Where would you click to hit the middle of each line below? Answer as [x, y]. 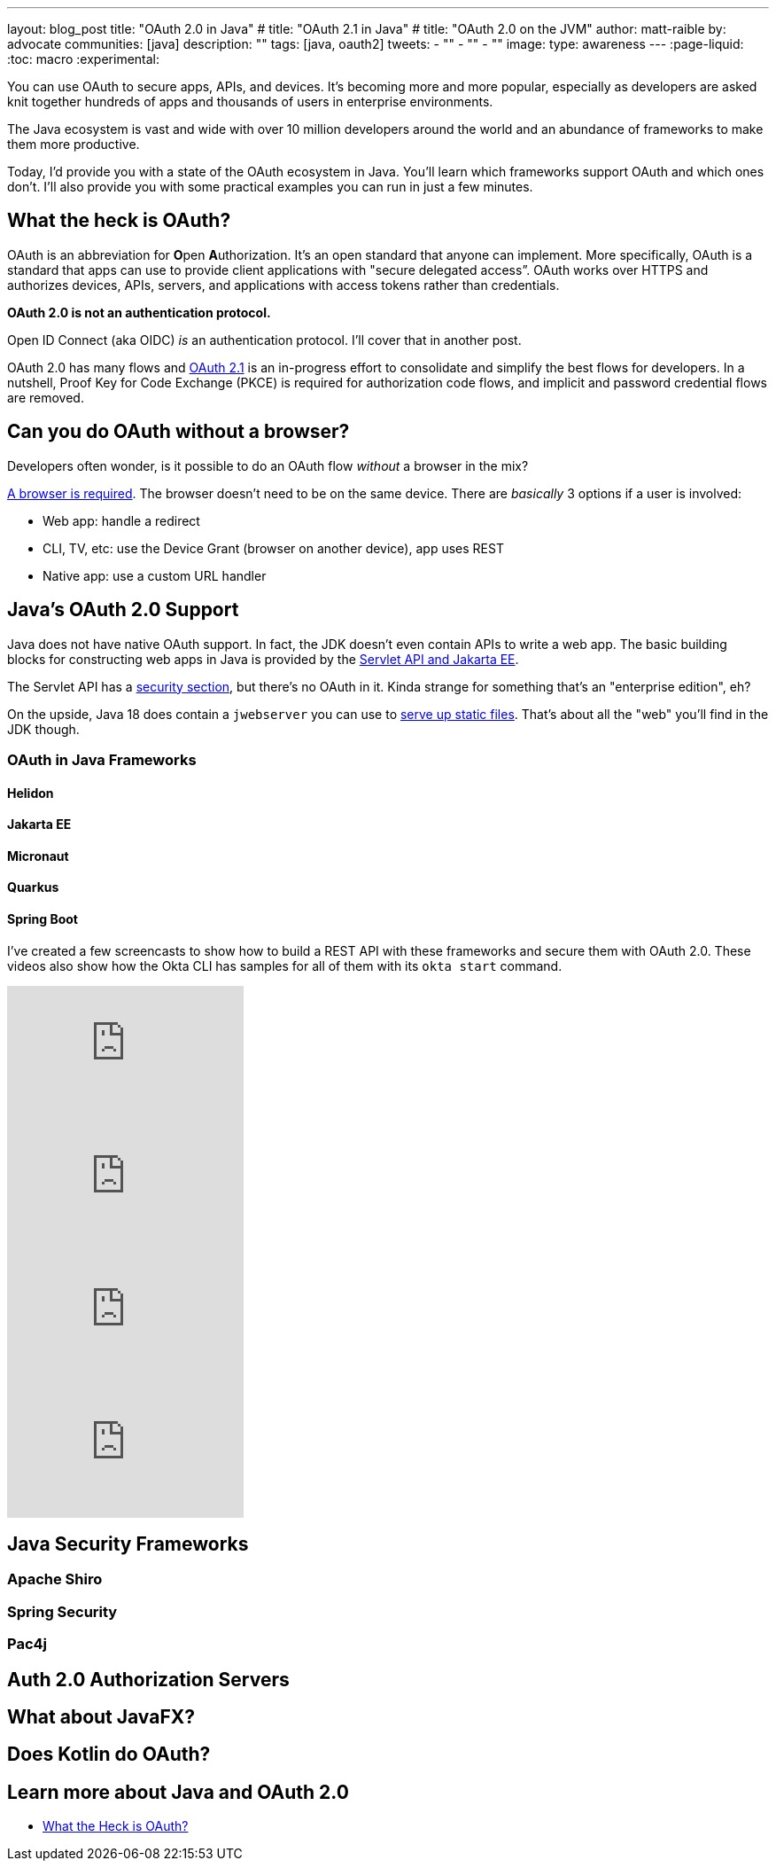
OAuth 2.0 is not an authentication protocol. [139, 312]
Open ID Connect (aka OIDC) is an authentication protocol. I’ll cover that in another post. [264, 340]
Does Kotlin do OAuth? [109, 1755]
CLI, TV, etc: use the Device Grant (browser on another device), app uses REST [273, 548]
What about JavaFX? [101, 1717]
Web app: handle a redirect [121, 520]
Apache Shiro [55, 1579]
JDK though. [43, 729]
